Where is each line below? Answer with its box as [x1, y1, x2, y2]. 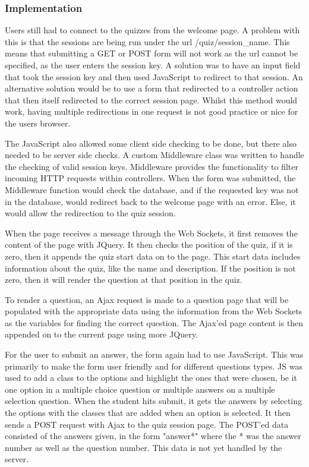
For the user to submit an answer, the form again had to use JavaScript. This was [5, 348, 304, 361]
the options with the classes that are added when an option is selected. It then [5, 406, 291, 419]
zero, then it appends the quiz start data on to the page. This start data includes [5, 250, 301, 262]
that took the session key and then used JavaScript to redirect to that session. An [5, 70, 303, 83]
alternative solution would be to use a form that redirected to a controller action [5, 82, 298, 94]
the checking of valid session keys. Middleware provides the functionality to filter [5, 160, 299, 172]
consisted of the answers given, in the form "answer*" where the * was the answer [5, 430, 301, 442]
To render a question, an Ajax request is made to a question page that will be [5, 293, 289, 305]
